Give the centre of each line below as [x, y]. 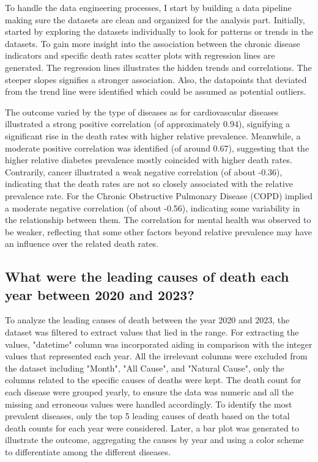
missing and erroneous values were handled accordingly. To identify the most [149, 404]
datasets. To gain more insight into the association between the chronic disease [153, 43]
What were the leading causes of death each [147, 277]
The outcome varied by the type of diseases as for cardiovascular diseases [142, 112]
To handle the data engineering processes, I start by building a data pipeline [148, 7]
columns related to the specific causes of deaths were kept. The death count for [153, 380]
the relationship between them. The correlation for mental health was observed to [158, 220]
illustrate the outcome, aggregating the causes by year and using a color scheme [154, 440]
